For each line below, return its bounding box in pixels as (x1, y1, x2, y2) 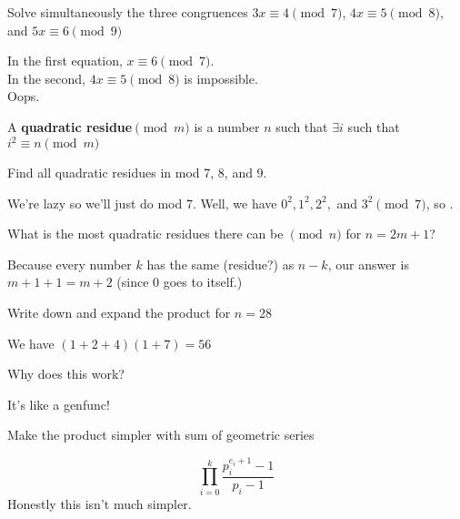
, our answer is (327, 254, 409, 273)
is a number (194, 117, 260, 136)
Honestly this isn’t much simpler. (7, 494, 192, 513)
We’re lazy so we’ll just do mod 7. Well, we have (7, 193, 277, 212)
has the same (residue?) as (146, 254, 295, 273)
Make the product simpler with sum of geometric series (7, 425, 315, 444)
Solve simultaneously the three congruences (7, 3, 248, 21)
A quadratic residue (7, 117, 133, 136)
